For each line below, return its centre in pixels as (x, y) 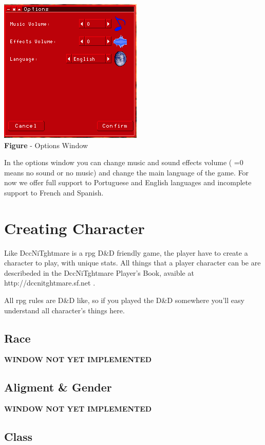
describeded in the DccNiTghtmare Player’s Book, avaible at (99, 272)
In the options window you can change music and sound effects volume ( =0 (124, 162)
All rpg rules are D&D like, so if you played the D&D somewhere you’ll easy (124, 300)
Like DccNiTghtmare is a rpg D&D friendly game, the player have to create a (126, 252)
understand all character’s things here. (64, 310)
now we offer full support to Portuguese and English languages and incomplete (128, 182)
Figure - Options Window (46, 145)
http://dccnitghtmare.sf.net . (50, 283)
